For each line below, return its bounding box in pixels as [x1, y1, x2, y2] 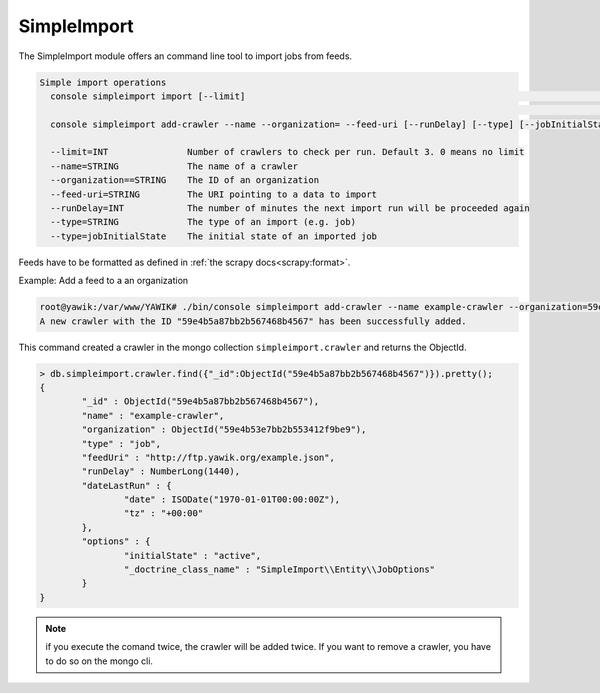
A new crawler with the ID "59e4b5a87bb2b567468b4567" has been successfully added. [39, 315, 467, 327]
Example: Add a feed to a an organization [18, 275, 189, 287]
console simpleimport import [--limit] [50, 90, 246, 102]
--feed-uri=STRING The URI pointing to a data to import [50, 188, 378, 200]
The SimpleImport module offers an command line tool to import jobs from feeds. [18, 50, 353, 62]
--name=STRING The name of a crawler [50, 160, 299, 172]
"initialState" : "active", [123, 550, 262, 561]
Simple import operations [39, 76, 167, 88]
